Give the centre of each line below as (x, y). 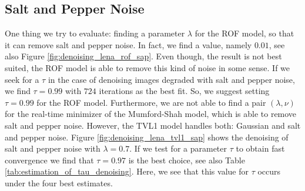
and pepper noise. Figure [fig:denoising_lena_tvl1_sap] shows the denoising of (147, 137)
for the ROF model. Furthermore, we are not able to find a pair (151, 102)
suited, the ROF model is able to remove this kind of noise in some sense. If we (148, 67)
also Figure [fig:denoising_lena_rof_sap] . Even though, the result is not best (143, 56)
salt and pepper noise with (53, 148)
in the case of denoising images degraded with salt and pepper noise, (171, 79)
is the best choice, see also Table (187, 160)
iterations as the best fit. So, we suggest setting (184, 91)
